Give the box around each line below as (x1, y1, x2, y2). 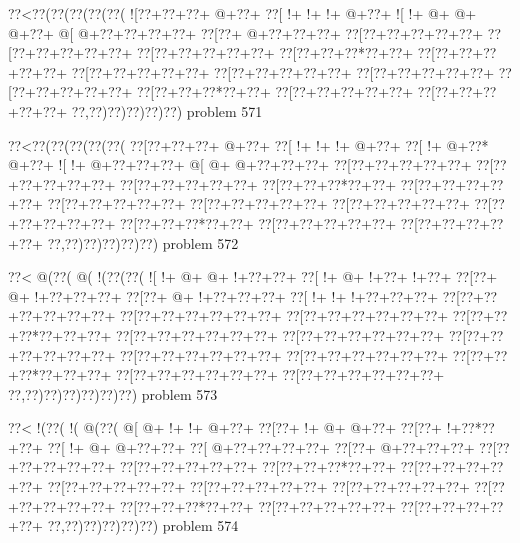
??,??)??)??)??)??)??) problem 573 (8, 383, 218, 404)
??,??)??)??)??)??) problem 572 (47, 232, 239, 253)
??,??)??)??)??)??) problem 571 (71, 100, 263, 121)
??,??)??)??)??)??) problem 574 (47, 515, 239, 536)
